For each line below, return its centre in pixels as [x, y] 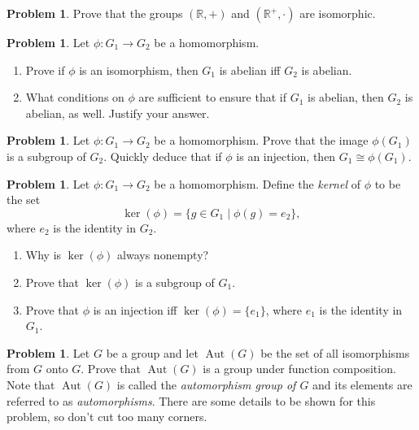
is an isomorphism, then [139, 69]
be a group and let [152, 352]
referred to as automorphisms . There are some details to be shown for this [191, 400]
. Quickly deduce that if [163, 156]
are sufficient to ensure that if [212, 97]
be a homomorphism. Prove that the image [261, 140]
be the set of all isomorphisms [335, 352]
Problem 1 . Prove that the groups [95, 13]
